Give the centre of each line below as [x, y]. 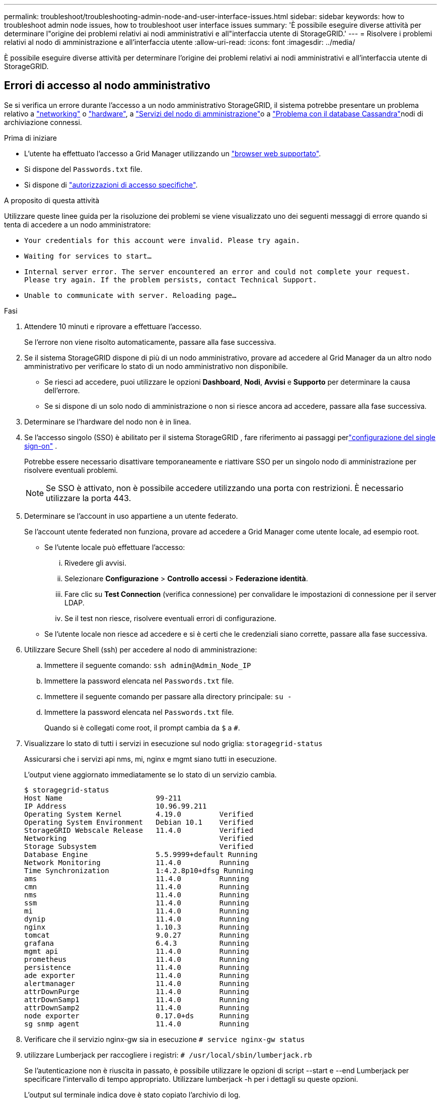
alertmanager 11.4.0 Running [137, 983]
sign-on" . [41, 446]
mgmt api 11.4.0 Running [137, 951]
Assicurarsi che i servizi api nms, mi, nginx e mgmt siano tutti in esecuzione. [151, 759]
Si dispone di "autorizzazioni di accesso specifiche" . [111, 185]
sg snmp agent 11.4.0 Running [137, 1024]
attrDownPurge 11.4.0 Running [137, 991]
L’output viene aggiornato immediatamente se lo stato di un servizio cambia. [151, 774]
